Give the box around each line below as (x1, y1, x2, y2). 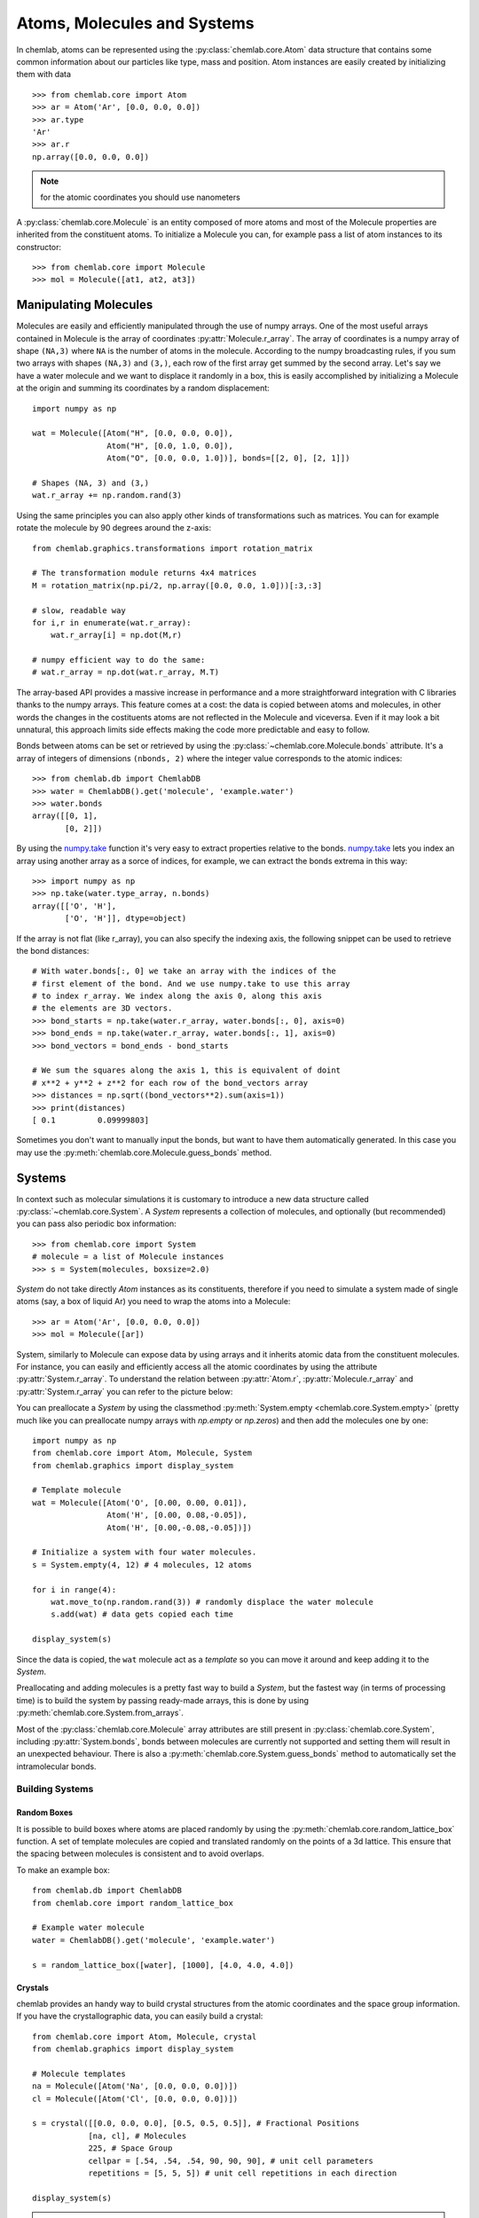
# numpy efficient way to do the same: (32, 655, 206, 665)
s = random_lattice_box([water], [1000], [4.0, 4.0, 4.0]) (32, 1960, 294, 1970)
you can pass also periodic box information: (16, 1218, 177, 1229)
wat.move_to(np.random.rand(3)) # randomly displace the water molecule (50, 1597, 374, 1607)
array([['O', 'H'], (32, 901, 117, 911)
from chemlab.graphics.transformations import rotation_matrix (32, 543, 313, 554)
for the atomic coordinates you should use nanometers (40, 192, 241, 203)
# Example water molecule (32, 1923, 145, 1933)
